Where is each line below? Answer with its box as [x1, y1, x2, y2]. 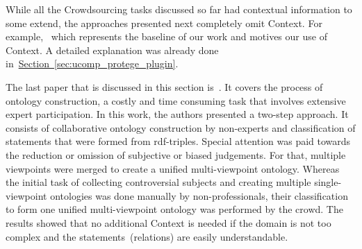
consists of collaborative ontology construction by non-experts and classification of [6, 120, 356, 135]
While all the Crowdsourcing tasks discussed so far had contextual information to [6, 2, 352, 16]
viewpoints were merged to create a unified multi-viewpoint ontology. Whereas [6, 161, 340, 175]
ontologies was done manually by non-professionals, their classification [50, 188, 348, 203]
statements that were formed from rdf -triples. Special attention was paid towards [6, 134, 351, 148]
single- [314, 175, 342, 189]
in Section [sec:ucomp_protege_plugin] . [6, 56, 179, 71]
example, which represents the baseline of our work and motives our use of [6, 29, 327, 44]
